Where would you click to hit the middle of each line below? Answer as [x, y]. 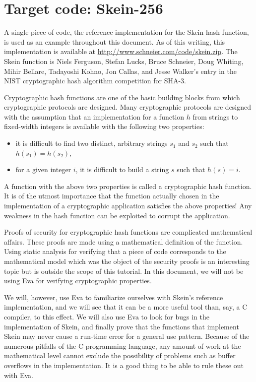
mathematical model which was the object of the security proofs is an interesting [127, 261]
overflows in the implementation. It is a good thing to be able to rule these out [124, 365]
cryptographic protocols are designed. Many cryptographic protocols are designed [128, 107]
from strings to [215, 116]
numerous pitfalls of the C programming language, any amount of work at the [123, 346]
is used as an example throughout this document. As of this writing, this [115, 41]
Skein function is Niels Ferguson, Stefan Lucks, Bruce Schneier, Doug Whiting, [124, 61]
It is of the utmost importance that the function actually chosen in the [112, 196]
